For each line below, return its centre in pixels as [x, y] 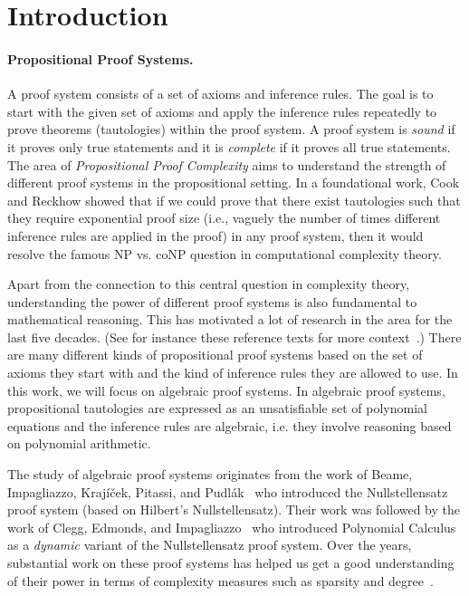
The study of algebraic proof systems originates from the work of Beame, [210, 474]
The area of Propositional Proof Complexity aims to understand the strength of [227, 164]
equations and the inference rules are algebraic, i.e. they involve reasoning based [230, 425]
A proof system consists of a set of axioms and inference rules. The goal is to [220, 94]
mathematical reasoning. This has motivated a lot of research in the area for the [230, 319]
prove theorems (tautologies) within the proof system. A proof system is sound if [231, 129]
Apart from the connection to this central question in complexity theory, [209, 284]
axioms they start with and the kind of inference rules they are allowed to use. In [233, 373]
